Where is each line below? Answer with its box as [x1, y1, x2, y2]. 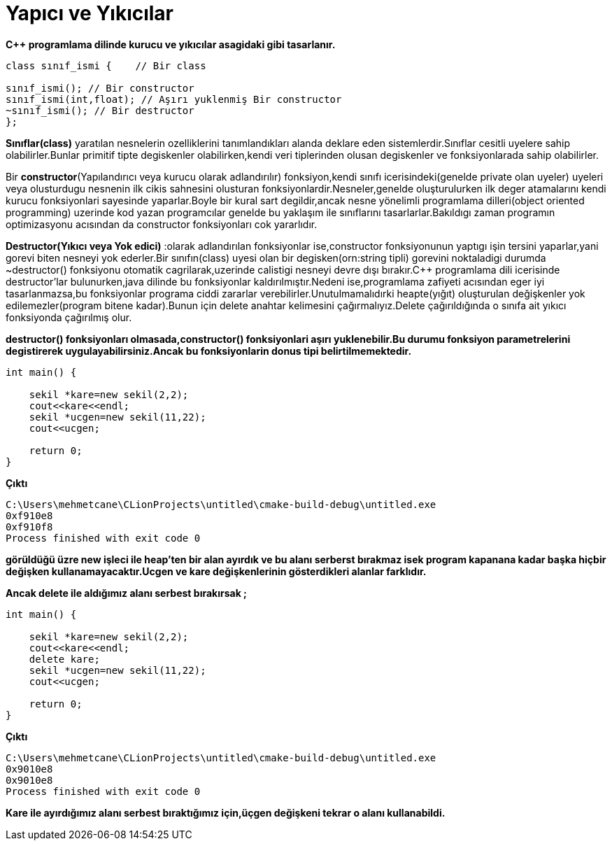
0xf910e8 [6, 509, 53, 521]
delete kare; [29, 653, 100, 665]
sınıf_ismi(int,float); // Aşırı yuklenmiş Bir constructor [6, 93, 342, 105]
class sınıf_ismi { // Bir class [6, 59, 206, 71]
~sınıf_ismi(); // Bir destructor [6, 104, 194, 116]
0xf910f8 [6, 521, 53, 533]
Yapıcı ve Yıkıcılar [6, 1, 174, 25]
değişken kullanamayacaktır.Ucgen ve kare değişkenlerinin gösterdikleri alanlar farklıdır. [6, 565, 427, 577]
